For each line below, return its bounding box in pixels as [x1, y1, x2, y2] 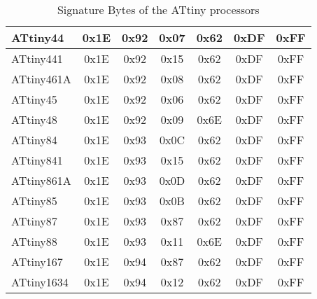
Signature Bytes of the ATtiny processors [57, 1, 260, 18]
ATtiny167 [11, 253, 63, 270]
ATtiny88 [11, 233, 57, 249]
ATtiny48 [11, 111, 57, 127]
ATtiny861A [11, 172, 71, 188]
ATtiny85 [11, 193, 57, 209]
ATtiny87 [11, 213, 57, 229]
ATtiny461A [11, 71, 71, 87]
